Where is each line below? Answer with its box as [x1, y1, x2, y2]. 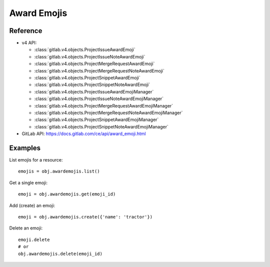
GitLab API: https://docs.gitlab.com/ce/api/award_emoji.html [21, 130, 146, 137]
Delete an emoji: [9, 225, 43, 231]
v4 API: [21, 40, 37, 46]
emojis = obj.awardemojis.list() [18, 168, 100, 174]
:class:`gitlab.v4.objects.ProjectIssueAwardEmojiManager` [34, 88, 154, 94]
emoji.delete [18, 236, 50, 242]
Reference [9, 26, 42, 35]
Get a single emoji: [9, 179, 47, 185]
